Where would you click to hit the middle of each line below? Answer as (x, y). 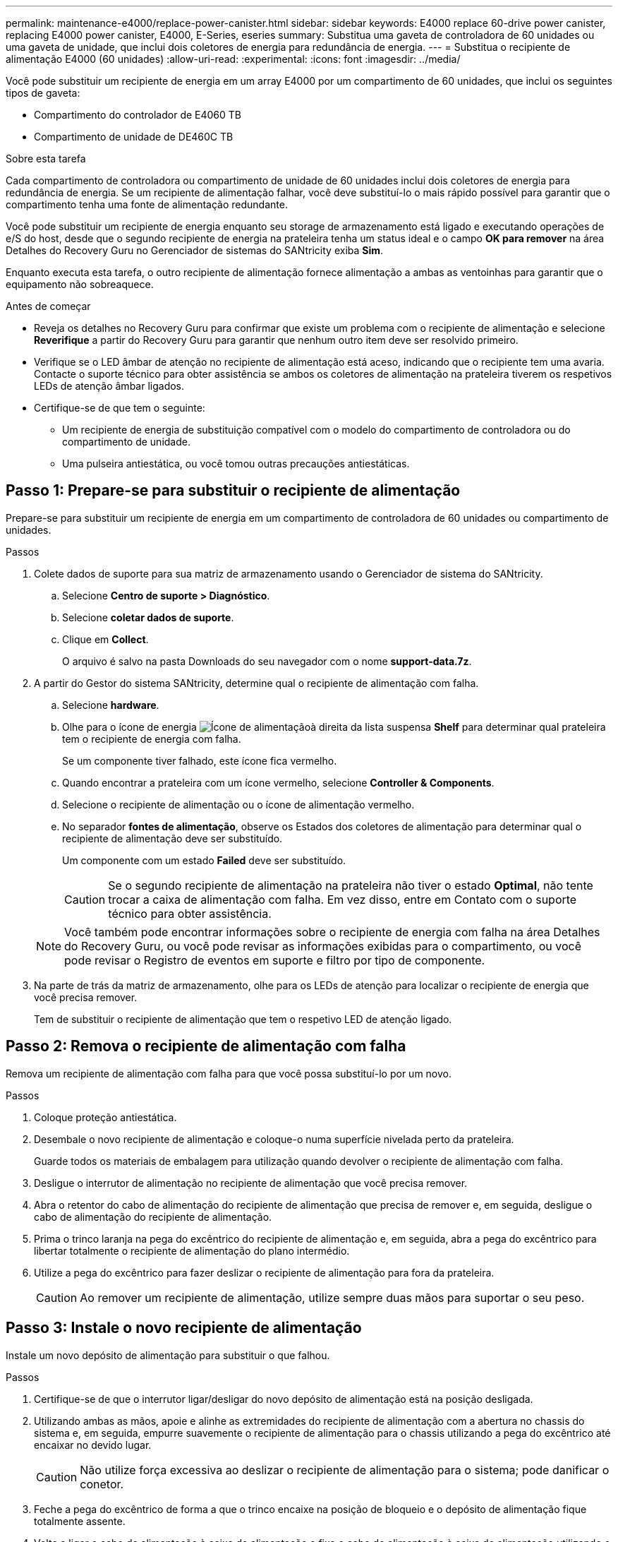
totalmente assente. (80, 1521)
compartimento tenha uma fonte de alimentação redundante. (147, 204)
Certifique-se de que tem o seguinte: (120, 408)
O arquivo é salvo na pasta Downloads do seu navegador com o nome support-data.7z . (267, 661)
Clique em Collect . (105, 639)
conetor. (102, 1484)
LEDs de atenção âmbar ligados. (109, 386)
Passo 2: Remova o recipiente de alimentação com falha (206, 1046)
